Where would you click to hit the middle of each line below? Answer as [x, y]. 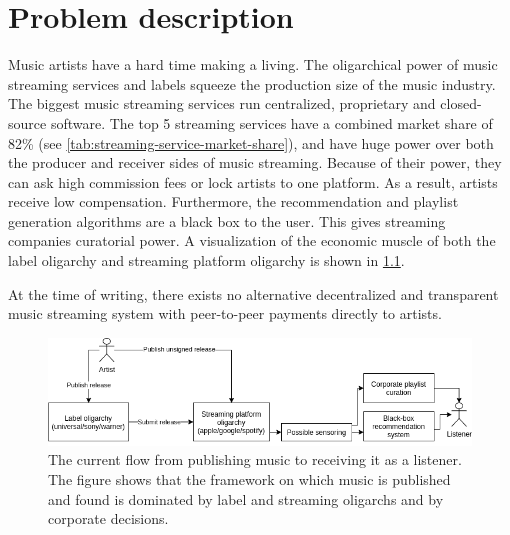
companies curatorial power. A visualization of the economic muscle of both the [252, 240]
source [27, 122]
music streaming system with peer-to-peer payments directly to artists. [225, 313]
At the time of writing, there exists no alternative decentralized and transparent [253, 293]
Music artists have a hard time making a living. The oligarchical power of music [253, 64]
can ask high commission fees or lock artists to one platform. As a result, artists [253, 181]
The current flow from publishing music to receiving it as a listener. [255, 459]
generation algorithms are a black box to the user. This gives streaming [227, 220]
